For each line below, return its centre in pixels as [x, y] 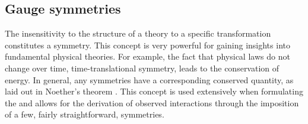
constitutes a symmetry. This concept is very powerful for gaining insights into [147, 45]
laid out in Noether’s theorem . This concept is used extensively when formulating [154, 91]
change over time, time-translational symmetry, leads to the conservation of [142, 68]
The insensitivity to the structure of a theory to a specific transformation [138, 33]
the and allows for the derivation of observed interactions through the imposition [152, 102]
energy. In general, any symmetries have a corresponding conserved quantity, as [149, 79]
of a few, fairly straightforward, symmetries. [85, 114]
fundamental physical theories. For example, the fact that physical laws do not [147, 56]
